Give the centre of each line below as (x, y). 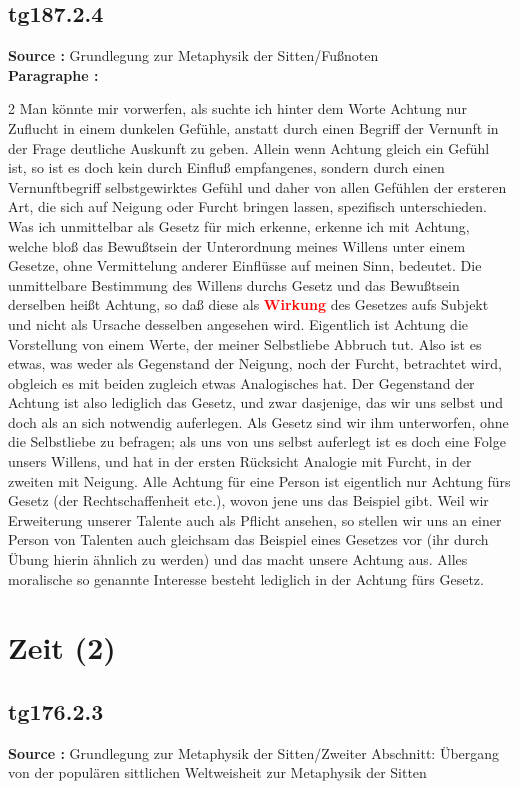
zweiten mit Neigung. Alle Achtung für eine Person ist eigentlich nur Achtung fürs (259, 480)
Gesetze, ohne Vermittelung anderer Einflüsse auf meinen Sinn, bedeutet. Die (245, 265)
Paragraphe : (53, 74)
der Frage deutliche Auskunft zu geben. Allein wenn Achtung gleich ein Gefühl (249, 147)
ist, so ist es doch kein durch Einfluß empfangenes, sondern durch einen (226, 167)
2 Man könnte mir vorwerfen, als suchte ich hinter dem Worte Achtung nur (237, 108)
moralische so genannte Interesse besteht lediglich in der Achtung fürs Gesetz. (246, 578)
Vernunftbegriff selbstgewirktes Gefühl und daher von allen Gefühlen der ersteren (257, 186)
